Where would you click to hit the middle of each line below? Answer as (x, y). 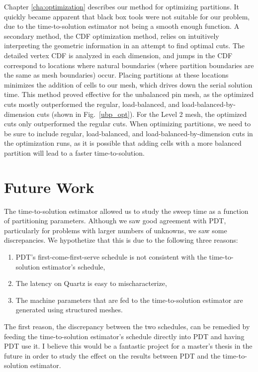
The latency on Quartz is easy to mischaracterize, (91, 283)
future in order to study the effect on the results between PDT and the (112, 355)
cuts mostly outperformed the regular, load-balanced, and (92, 104)
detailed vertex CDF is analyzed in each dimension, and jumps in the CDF (118, 55)
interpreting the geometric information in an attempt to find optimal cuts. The (125, 46)
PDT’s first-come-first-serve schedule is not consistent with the (111, 257)
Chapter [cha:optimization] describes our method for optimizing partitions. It (122, 6)
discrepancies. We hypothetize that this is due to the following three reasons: (121, 240)
